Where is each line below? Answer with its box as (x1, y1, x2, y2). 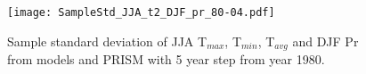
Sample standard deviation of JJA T (7, 31, 207, 50)
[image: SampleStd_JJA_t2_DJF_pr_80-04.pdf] (7, 6, 275, 19)
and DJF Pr (292, 31, 359, 50)
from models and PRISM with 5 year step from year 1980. (7, 50, 325, 69)
